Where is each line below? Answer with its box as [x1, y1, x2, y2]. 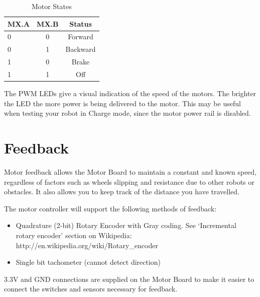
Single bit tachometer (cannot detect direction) [16, 257, 161, 267]
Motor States [31, 1, 72, 11]
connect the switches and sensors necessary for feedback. [4, 283, 178, 294]
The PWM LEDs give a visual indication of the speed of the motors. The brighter [4, 88, 256, 99]
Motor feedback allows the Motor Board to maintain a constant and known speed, [4, 166, 256, 177]
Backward [65, 44, 96, 54]
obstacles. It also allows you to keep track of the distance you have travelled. [4, 186, 240, 197]
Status [69, 18, 92, 29]
